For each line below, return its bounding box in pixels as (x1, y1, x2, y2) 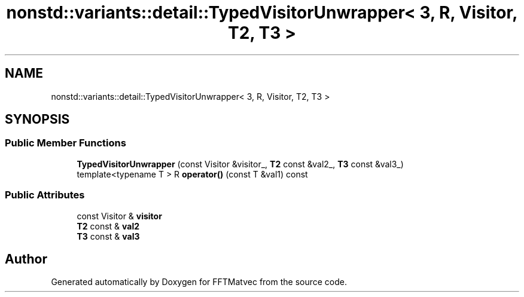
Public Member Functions (5, 137, 126, 149)
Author (5, 251, 47, 267)
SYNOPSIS (5, 112, 70, 127)
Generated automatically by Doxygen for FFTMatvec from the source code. (51, 277, 348, 287)
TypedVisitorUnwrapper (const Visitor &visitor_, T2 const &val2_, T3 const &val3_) (77, 158, 404, 169)
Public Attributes (5, 189, 85, 201)
